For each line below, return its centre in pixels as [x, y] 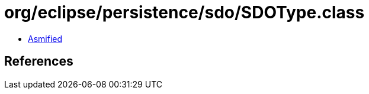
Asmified [45, 38]
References [39, 61]
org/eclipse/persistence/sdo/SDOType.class [184, 12]
